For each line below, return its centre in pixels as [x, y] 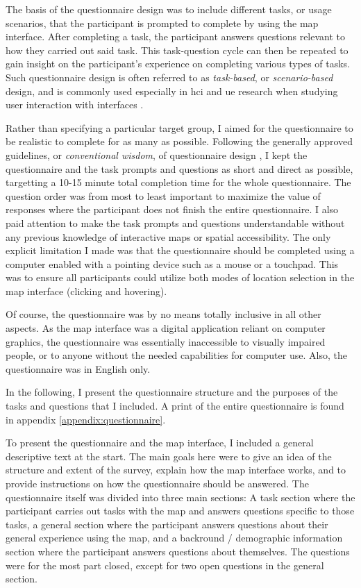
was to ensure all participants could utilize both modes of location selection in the [180, 277]
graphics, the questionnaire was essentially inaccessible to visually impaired [166, 341]
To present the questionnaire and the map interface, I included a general [160, 443]
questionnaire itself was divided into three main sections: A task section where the [180, 497]
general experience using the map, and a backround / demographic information [174, 538]
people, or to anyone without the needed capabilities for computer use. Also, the [176, 355]
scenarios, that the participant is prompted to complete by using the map [162, 23]
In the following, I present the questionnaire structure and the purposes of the [172, 392]
